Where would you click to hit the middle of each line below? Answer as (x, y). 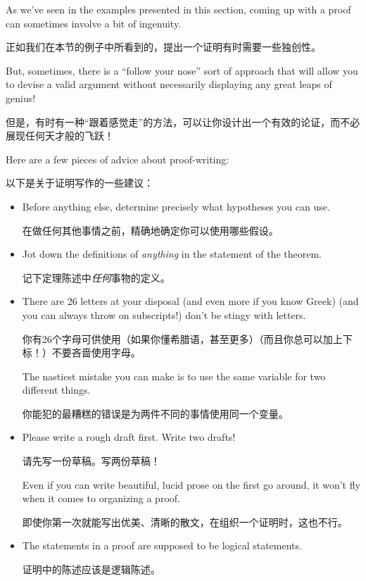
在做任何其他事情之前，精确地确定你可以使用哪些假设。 (150, 230)
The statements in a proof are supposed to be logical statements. (162, 545)
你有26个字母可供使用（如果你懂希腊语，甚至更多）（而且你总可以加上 (182, 338)
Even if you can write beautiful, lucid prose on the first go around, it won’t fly (191, 484)
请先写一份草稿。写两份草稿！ (91, 461)
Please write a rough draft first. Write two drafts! (129, 437)
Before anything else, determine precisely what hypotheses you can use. (176, 206)
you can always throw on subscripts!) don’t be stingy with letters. (164, 314)
